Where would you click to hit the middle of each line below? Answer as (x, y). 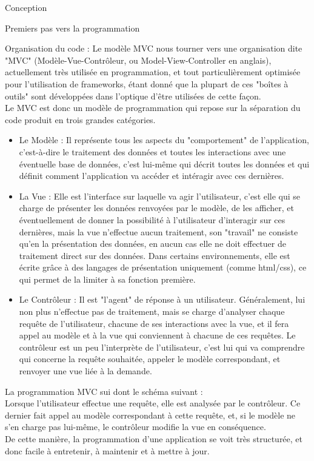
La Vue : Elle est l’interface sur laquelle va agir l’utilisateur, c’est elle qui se (160, 196)
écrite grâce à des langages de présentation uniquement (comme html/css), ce (163, 267)
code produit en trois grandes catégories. (80, 119)
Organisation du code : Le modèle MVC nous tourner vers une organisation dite (154, 48)
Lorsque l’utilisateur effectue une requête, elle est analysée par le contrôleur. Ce (153, 403)
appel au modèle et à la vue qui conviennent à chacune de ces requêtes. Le (157, 335)
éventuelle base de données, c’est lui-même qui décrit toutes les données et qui (164, 163)
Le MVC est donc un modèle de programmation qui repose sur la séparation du (153, 108)
